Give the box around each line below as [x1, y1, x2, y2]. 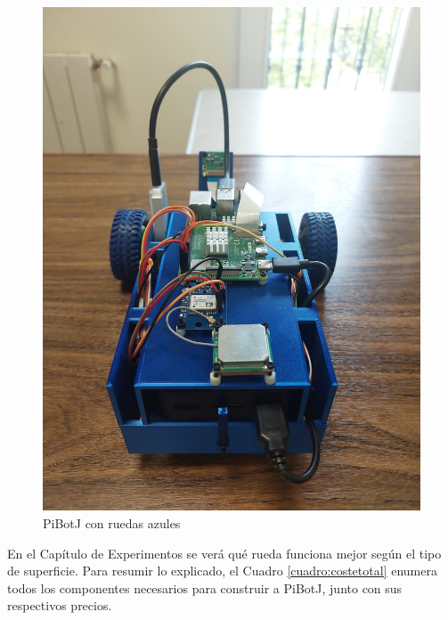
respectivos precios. [7, 596, 112, 615]
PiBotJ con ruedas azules [43, 513, 181, 532]
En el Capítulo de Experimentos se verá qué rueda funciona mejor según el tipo [7, 543, 442, 562]
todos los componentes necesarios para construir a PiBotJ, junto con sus [7, 578, 403, 597]
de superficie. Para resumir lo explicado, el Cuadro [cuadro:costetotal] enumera [7, 561, 437, 580]
